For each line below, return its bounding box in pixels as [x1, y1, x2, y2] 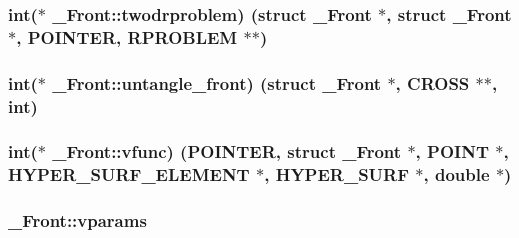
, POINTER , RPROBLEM [16, 24, 238, 49]
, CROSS [395, 70, 470, 95]
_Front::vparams [8, 208, 147, 233]
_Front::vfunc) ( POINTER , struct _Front [52, 139, 402, 164]
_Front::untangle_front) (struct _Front [52, 70, 382, 95]
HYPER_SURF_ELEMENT [8, 162, 250, 187]
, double [423, 162, 490, 187]
